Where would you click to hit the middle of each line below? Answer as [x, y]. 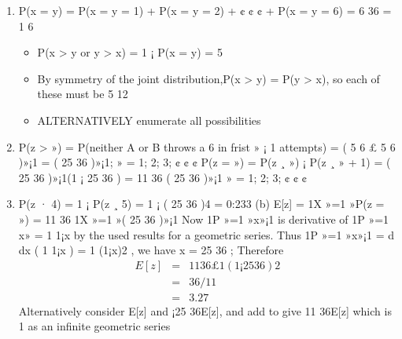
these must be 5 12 [83, 94]
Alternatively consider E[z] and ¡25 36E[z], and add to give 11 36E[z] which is [205, 310]
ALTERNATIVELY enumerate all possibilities [149, 120]
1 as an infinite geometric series [94, 326]
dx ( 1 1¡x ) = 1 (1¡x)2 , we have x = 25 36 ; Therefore [151, 250]
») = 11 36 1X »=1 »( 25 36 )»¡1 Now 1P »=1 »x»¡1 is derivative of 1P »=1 [204, 219]
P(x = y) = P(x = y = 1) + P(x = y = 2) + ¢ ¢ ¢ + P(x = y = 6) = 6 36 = [205, 10]
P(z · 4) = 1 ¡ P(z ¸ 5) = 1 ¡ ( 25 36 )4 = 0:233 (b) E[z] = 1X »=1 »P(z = [201, 204]
